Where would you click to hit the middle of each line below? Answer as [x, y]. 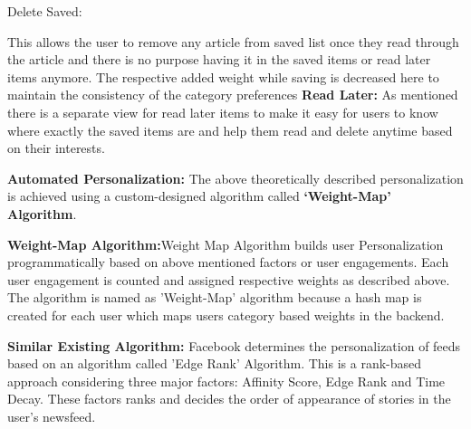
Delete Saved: [45, 11]
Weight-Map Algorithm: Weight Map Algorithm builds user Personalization [226, 244]
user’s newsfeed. [52, 416]
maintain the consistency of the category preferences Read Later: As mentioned [233, 95]
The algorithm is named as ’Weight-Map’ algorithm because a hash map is [215, 297]
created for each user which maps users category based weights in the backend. [226, 315]
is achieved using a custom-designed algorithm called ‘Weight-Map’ [199, 196]
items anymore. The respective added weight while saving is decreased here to [223, 76]
